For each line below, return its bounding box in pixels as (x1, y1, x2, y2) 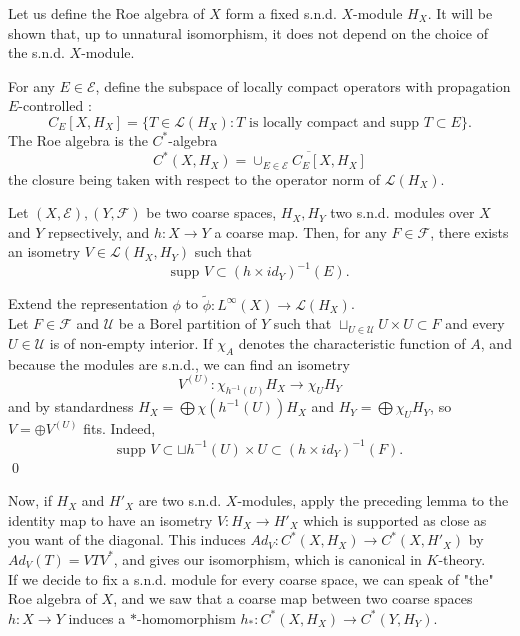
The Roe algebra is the (8, 129, 148, 150)
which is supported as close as (303, 509, 487, 530)
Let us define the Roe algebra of (8, 3, 205, 23)
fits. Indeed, (83, 418, 156, 439)
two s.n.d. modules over (330, 202, 475, 223)
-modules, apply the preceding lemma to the (237, 490, 509, 511)
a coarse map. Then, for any (214, 221, 387, 242)
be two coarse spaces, (146, 202, 277, 223)
